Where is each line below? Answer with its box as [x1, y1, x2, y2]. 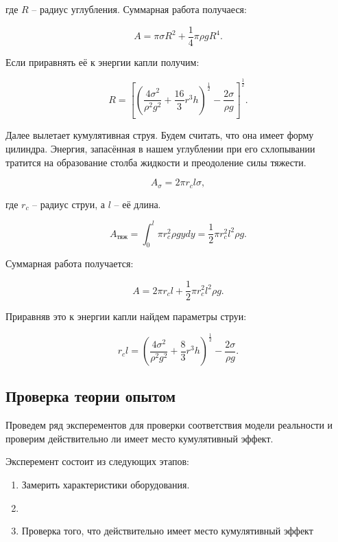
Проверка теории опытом [5, 385, 176, 407]
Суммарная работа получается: [5, 256, 134, 271]
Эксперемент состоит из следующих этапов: [5, 454, 189, 468]
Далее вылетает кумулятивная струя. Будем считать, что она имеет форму [5, 128, 314, 142]
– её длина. [114, 196, 161, 211]
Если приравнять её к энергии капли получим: [5, 54, 200, 69]
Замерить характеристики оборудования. [21, 477, 190, 492]
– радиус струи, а [32, 196, 106, 211]
